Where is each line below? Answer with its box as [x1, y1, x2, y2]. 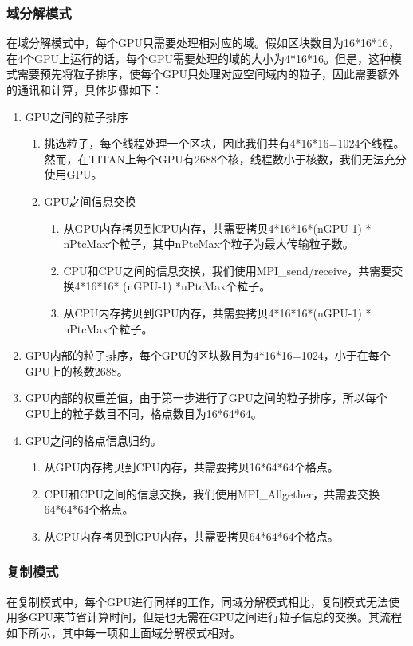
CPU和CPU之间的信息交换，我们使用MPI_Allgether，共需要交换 [44, 485, 380, 502]
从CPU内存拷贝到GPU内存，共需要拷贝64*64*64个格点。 [44, 527, 339, 544]
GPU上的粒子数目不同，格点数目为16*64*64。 [25, 404, 262, 421]
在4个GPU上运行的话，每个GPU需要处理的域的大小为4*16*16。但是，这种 [6, 49, 391, 66]
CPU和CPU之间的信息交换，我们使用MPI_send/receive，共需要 [63, 262, 392, 278]
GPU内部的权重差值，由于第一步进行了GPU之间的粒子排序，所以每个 [25, 389, 387, 406]
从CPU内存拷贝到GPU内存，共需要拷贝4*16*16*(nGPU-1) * [63, 304, 372, 321]
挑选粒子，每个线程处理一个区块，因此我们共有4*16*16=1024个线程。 [44, 135, 405, 152]
